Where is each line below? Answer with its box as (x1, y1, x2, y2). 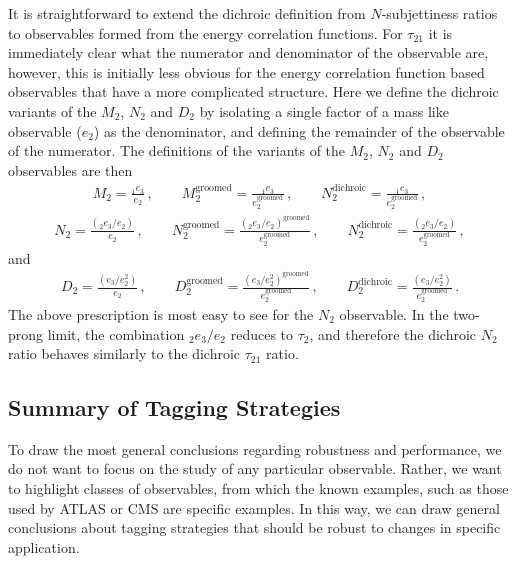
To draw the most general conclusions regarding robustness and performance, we (8, 438, 502, 459)
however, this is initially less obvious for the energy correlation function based (8, 61, 485, 82)
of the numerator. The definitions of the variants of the (8, 140, 346, 161)
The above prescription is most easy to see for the (8, 303, 314, 324)
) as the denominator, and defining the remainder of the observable (93, 120, 505, 141)
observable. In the (339, 303, 449, 324)
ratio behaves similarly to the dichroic (8, 343, 241, 364)
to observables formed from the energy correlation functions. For (8, 22, 403, 43)
